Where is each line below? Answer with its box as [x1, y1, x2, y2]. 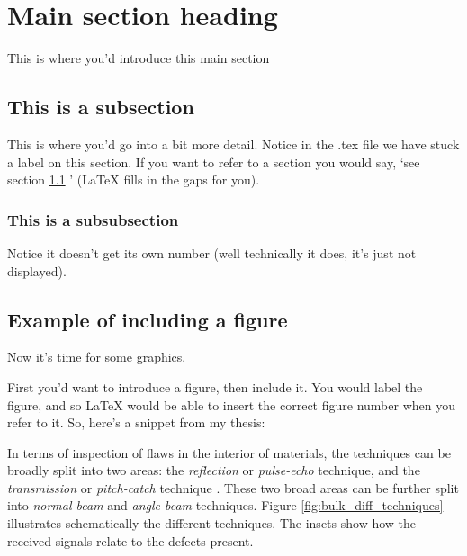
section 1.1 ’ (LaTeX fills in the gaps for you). [7, 170, 260, 189]
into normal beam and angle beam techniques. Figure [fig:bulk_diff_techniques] [7, 496, 444, 515]
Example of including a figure [7, 305, 288, 333]
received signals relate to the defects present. [7, 531, 254, 550]
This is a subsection [7, 93, 194, 121]
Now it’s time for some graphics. [7, 347, 186, 366]
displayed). [7, 261, 67, 280]
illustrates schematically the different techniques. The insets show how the [7, 514, 417, 533]
